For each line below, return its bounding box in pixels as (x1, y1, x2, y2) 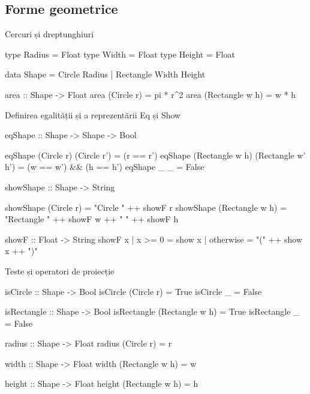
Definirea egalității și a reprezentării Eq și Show (5, 108, 181, 121)
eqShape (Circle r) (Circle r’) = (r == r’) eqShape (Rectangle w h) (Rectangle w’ (5, 148, 306, 161)
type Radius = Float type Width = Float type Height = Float (5, 47, 235, 60)
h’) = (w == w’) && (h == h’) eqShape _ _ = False (5, 160, 204, 173)
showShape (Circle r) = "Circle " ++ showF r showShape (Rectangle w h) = (5, 201, 287, 213)
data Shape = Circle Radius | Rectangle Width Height (5, 68, 206, 80)
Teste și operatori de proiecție (5, 264, 115, 277)
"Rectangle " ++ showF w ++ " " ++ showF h (5, 213, 179, 225)
